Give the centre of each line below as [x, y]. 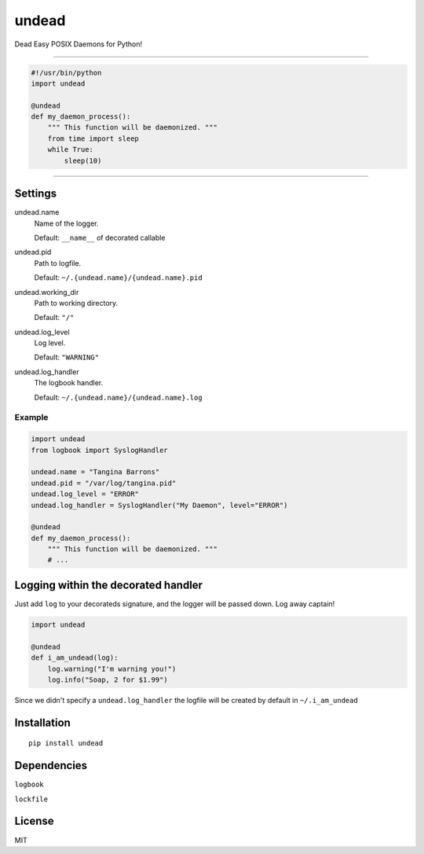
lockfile [31, 799]
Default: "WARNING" [67, 357]
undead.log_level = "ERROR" [85, 494]
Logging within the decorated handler [109, 585]
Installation [42, 722]
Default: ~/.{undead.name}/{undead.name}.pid [119, 278]
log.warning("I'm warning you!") [112, 669]
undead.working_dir [47, 292]
